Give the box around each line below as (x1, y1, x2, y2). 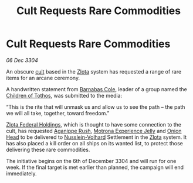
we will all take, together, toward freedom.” (6, 109, 110, 117)
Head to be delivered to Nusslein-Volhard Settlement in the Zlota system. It (6, 134, 187, 141)
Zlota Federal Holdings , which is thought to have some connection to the (6, 121, 182, 128)
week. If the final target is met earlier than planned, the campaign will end (6, 164, 184, 171)
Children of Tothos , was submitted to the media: (6, 92, 122, 99)
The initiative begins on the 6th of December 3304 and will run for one (6, 157, 177, 164)
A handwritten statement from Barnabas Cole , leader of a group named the (6, 85, 188, 92)
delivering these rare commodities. (6, 146, 90, 153)
